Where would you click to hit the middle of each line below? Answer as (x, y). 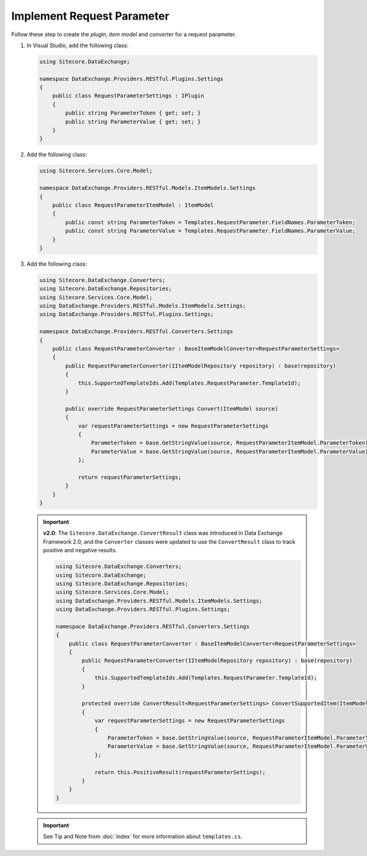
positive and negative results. (80, 550)
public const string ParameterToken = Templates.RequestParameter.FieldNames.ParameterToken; (210, 222)
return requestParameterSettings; (130, 477)
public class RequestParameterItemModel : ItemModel (133, 205)
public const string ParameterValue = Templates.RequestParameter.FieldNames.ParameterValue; (210, 231)
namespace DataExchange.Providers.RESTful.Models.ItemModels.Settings (148, 188)
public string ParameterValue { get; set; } (133, 122)
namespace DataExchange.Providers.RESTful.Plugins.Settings (132, 79)
